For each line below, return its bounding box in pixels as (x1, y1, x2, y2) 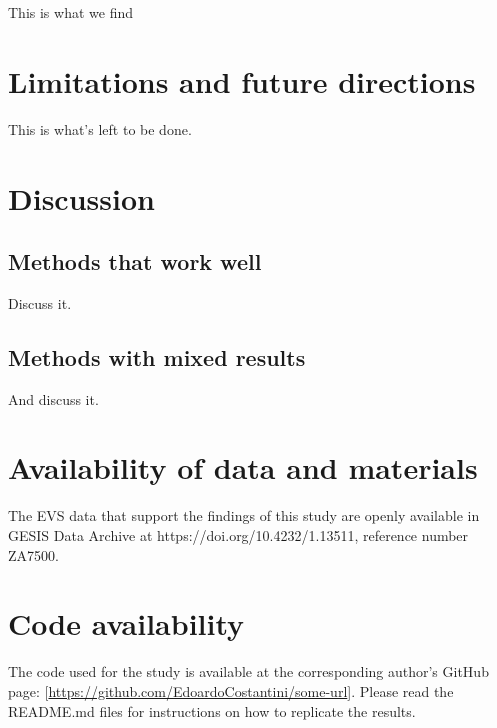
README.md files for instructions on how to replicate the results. (8, 700, 416, 721)
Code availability (8, 603, 245, 644)
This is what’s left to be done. (8, 118, 192, 139)
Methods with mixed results (8, 341, 306, 372)
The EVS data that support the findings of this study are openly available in (8, 505, 480, 526)
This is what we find (8, 2, 133, 22)
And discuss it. (8, 388, 99, 409)
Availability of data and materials (8, 447, 478, 488)
